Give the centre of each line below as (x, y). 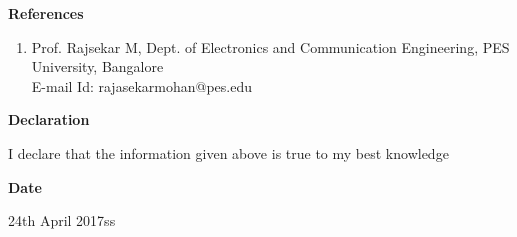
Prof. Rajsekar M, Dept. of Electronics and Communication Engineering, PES (270, 46)
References (46, 13)
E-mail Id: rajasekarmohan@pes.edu (141, 85)
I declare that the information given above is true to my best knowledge (228, 152)
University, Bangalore (97, 66)
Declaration (49, 119)
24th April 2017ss (62, 220)
